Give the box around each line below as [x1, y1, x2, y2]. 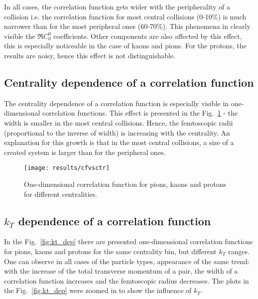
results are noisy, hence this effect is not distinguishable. [4, 50, 175, 60]
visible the [4, 30, 35, 41]
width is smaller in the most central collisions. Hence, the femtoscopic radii [4, 117, 233, 128]
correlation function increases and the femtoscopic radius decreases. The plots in [4, 275, 249, 286]
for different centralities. [24, 188, 98, 199]
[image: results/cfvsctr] [24, 164, 110, 172]
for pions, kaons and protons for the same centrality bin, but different [4, 246, 217, 256]
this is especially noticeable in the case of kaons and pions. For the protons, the [4, 40, 247, 51]
